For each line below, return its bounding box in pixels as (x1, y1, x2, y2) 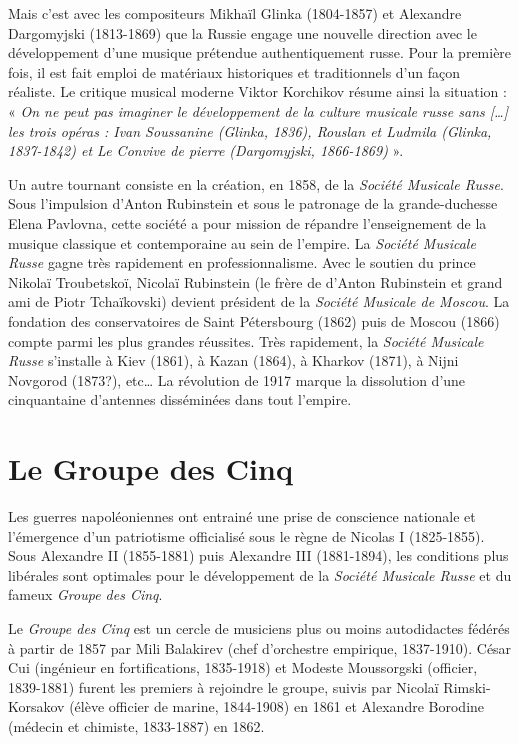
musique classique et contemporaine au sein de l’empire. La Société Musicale (8, 232, 476, 253)
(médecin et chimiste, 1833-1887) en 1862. (8, 715, 265, 736)
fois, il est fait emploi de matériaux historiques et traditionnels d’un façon (8, 61, 461, 82)
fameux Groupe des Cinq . (8, 584, 163, 605)
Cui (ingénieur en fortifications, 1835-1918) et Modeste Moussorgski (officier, (8, 657, 478, 678)
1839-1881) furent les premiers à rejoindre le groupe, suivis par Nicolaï (8, 676, 439, 697)
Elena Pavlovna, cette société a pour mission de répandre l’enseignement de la (8, 212, 487, 233)
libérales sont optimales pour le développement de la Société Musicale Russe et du (8, 564, 512, 585)
